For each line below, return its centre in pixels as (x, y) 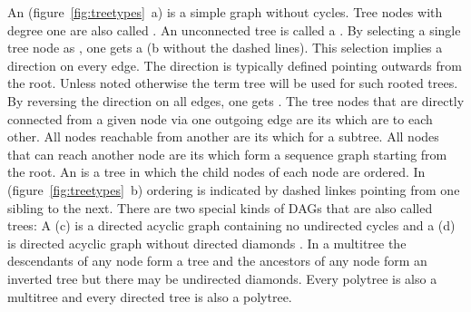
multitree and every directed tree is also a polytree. (150, 296)
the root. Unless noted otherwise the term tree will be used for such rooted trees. (233, 83)
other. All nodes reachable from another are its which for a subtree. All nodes (223, 136)
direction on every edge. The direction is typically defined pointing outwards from (235, 65)
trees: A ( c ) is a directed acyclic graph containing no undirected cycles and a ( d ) (231, 225)
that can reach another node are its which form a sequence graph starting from (227, 154)
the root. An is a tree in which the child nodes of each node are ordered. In (216, 172)
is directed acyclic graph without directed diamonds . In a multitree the (207, 243)
